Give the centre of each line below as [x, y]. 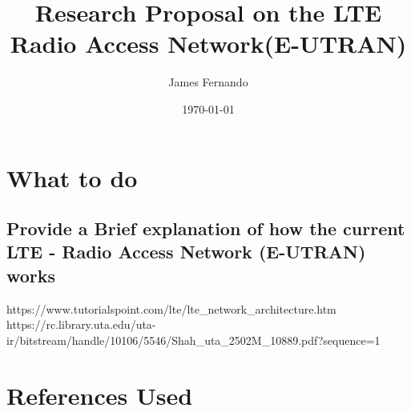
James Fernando [208, 82]
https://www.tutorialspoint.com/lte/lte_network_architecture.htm [171, 308]
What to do [72, 177]
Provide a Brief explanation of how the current [206, 228]
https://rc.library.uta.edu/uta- [81, 324]
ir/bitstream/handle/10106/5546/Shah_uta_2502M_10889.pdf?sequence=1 [193, 340]
